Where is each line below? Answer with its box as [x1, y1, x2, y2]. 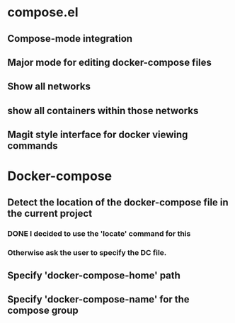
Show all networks [7, 81, 91, 93]
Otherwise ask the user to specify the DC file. [7, 247, 167, 257]
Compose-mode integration [7, 33, 133, 45]
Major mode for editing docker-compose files [7, 56, 212, 68]
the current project [7, 207, 93, 220]
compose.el [7, 4, 79, 21]
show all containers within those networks [7, 104, 199, 117]
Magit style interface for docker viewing [7, 129, 188, 141]
